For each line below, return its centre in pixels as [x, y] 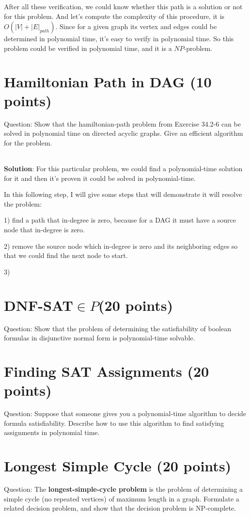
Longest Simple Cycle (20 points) [118, 466]
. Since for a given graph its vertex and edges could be [136, 26]
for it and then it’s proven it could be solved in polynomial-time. [100, 178]
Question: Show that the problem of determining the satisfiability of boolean [117, 328]
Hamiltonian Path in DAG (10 [108, 81]
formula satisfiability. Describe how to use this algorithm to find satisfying [114, 423]
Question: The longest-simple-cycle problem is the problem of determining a [124, 489]
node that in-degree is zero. [44, 230]
